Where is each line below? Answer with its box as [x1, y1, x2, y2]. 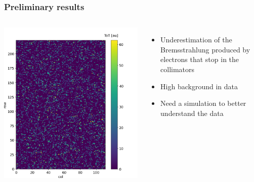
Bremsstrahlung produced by [160, 44, 250, 54]
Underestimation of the [160, 34, 232, 45]
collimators [160, 64, 195, 74]
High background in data [160, 81, 238, 91]
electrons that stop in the [160, 54, 239, 65]
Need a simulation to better [160, 98, 246, 108]
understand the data [160, 107, 224, 118]
